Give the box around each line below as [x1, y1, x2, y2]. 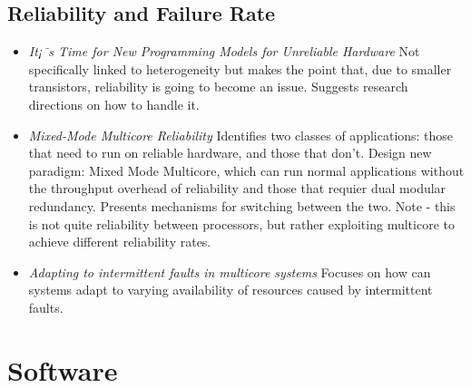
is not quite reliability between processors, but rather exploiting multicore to [28, 214, 455, 233]
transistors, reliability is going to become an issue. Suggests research [28, 77, 408, 96]
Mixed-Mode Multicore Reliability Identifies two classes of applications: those [28, 125, 454, 144]
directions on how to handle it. [28, 94, 200, 113]
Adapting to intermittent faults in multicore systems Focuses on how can [28, 262, 431, 281]
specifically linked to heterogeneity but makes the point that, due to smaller [28, 59, 452, 78]
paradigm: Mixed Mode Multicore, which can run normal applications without [28, 160, 465, 179]
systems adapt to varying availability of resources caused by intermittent [28, 280, 433, 299]
